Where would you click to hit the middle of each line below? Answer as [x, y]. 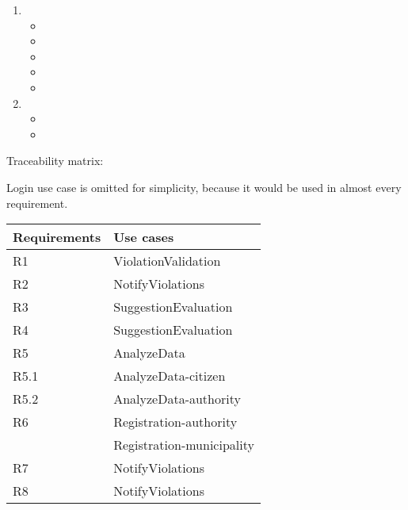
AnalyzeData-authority [177, 399]
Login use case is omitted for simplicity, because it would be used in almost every [204, 187]
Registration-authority [175, 422]
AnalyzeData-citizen [170, 376]
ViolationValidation [167, 261]
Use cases [144, 237]
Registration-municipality [184, 445]
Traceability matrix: [55, 161]
